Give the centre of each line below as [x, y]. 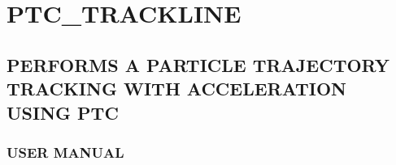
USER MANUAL [65, 152]
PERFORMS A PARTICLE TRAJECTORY [198, 64]
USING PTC [63, 112]
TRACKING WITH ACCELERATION [176, 89]
